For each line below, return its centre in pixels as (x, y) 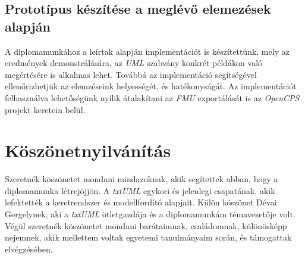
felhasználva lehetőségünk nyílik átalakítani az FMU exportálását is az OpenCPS (152, 97)
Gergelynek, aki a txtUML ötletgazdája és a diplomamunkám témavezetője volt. (150, 214)
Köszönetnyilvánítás (88, 150)
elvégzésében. (29, 249)
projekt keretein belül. (45, 109)
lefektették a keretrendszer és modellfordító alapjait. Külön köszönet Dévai (141, 202)
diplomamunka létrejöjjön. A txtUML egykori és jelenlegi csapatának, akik (140, 190)
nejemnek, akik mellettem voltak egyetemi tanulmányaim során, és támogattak (148, 237)
